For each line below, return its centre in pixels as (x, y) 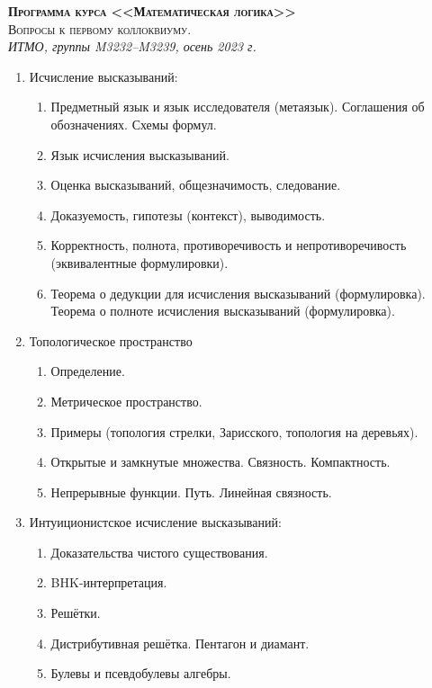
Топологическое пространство (111, 340)
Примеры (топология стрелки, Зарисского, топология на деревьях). (234, 431)
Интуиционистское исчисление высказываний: (155, 522)
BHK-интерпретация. (109, 582)
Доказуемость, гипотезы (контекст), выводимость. (188, 214)
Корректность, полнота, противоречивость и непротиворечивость (229, 245)
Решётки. (76, 613)
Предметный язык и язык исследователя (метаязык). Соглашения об (238, 107)
